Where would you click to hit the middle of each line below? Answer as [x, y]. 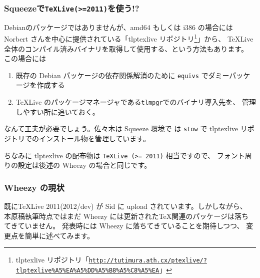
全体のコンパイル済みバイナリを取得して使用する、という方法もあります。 [126, 48]
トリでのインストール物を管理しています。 [80, 138]
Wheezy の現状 [34, 187]
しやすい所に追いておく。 [57, 111]
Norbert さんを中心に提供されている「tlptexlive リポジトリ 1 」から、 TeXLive [129, 38]
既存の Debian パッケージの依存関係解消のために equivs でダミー [122, 75]
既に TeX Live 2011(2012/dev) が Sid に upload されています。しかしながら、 [125, 206]
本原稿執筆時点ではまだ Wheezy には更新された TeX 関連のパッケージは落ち [126, 216]
